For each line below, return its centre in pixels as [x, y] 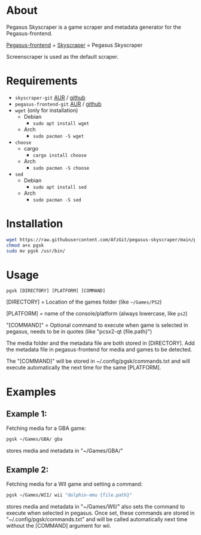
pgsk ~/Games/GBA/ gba [34, 439]
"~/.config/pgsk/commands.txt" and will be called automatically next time [97, 519]
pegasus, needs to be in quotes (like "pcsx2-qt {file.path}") [79, 332]
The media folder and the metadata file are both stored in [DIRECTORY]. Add [100, 343]
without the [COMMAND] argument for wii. [59, 525]
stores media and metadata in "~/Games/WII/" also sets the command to [96, 506]
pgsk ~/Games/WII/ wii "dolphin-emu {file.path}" [69, 495]
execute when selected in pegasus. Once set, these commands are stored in [100, 513]
